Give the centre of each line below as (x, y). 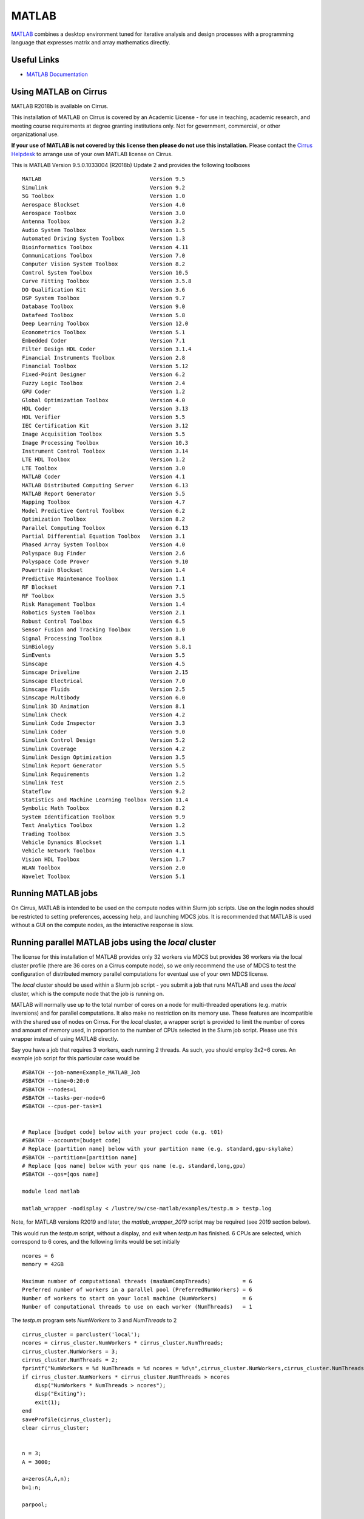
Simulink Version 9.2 (103, 187)
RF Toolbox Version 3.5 (103, 596)
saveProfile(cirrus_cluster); (67, 1419)
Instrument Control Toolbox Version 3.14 (105, 451)
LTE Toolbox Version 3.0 (103, 468)
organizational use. (35, 134)
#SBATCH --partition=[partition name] (80, 1157)
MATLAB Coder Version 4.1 (103, 477)
